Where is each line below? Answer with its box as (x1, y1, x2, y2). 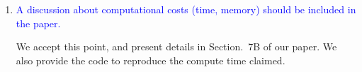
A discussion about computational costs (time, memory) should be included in (16, 2, 356, 16)
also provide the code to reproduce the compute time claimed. (16, 52, 285, 67)
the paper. (16, 15, 61, 30)
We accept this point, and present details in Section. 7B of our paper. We (16, 39, 337, 54)
